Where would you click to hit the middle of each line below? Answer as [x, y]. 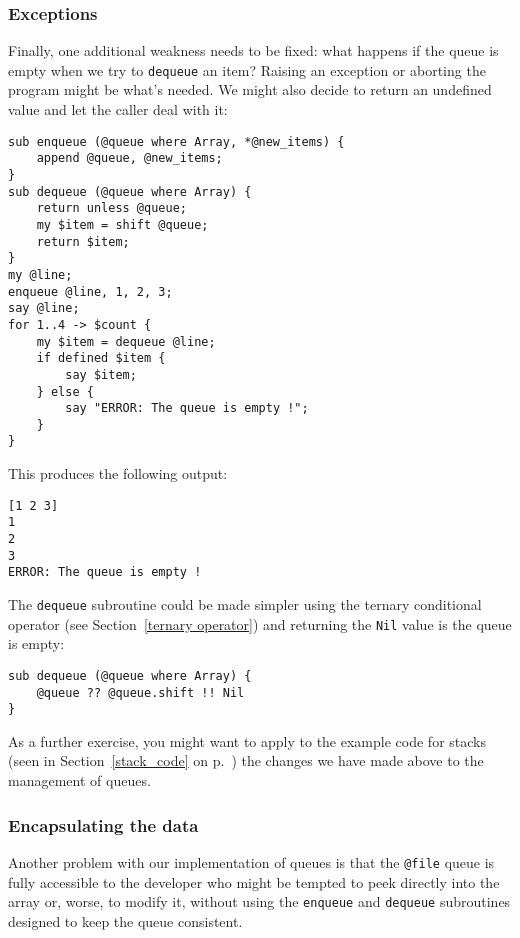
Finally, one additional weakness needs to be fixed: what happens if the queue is [253, 50]
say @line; [44, 308]
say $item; [101, 374]
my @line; [40, 274]
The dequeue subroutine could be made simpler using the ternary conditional [245, 604]
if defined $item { [101, 358]
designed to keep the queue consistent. [125, 920]
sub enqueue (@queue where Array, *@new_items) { [176, 141]
